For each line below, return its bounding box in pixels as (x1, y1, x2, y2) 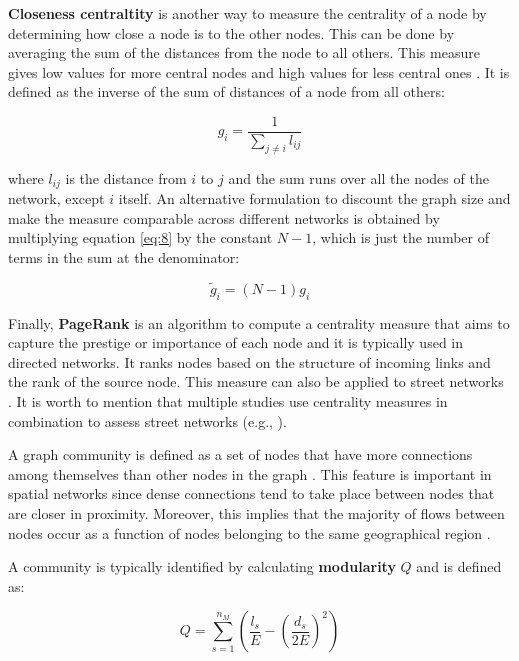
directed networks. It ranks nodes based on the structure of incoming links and (8, 351, 491, 372)
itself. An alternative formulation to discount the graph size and (118, 188, 511, 209)
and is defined (416, 556, 502, 577)
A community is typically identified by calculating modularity (8, 556, 396, 577)
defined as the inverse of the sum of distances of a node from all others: (8, 81, 445, 102)
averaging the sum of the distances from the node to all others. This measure (8, 42, 480, 63)
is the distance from (65, 167, 187, 188)
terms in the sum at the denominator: (8, 247, 240, 268)
